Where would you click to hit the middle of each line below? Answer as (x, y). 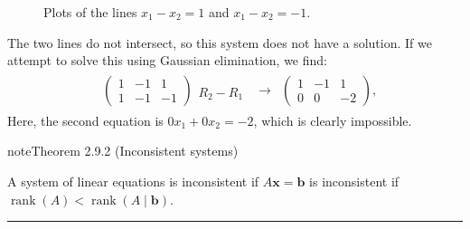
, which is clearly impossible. (333, 120)
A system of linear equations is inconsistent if (133, 181)
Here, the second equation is (85, 120)
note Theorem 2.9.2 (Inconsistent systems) (123, 151)
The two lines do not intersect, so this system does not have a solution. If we (220, 42)
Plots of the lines (90, 12)
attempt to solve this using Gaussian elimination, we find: (167, 60)
